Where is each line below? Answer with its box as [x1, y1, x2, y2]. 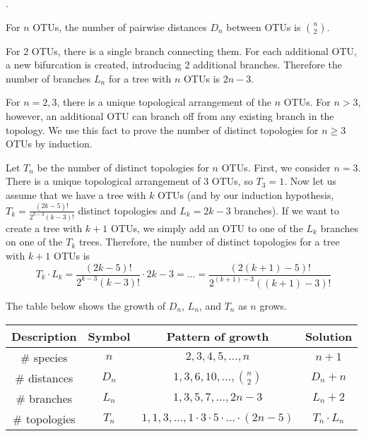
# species [20, 349, 68, 365]
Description [11, 327, 77, 344]
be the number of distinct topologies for [37, 159, 209, 174]
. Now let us [284, 174, 337, 188]
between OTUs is [226, 19, 301, 34]
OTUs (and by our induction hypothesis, [158, 187, 334, 202]
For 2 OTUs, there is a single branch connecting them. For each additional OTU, [6, 43, 357, 58]
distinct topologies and [78, 202, 177, 217]
